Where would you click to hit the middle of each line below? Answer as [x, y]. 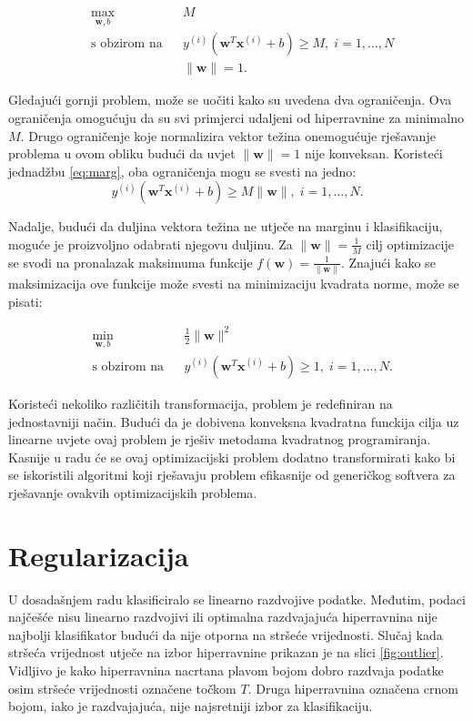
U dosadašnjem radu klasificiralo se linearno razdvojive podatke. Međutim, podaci [237, 599]
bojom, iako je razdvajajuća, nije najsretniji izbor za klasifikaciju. [191, 706]
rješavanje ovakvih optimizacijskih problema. [133, 492]
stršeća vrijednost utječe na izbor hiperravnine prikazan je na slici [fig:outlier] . [226, 652]
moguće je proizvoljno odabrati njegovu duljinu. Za [151, 244]
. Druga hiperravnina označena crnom [353, 688]
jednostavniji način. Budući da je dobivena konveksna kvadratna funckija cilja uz [234, 421]
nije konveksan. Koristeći [373, 153]
